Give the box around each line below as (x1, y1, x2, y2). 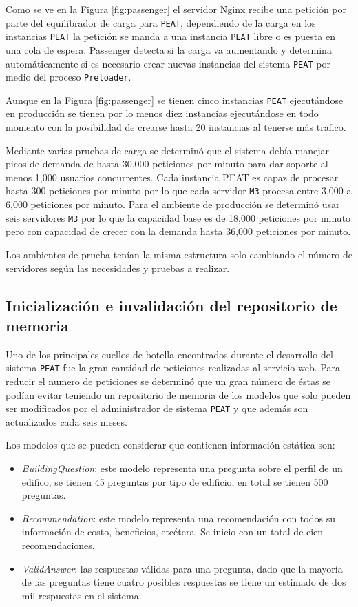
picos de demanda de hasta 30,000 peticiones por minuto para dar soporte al (6, 156, 328, 171)
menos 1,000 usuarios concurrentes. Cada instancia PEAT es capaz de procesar (6, 169, 339, 184)
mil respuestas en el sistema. (21, 588, 142, 602)
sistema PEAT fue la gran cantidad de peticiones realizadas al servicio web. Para (6, 360, 340, 375)
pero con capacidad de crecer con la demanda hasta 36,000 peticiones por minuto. (6, 224, 351, 238)
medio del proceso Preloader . (6, 70, 131, 84)
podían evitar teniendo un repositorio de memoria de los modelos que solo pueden (6, 387, 351, 402)
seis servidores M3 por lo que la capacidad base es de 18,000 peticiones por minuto (6, 210, 351, 225)
